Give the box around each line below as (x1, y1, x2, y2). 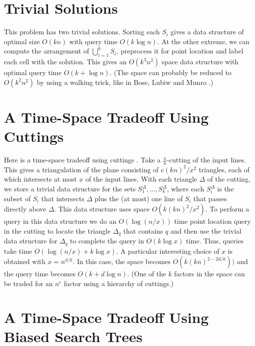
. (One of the (127, 268, 166, 279)
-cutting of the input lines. (167, 155, 246, 165)
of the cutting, (207, 174, 251, 184)
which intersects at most (4, 174, 77, 184)
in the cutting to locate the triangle (4, 225, 111, 236)
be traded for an (4, 278, 53, 288)
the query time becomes (4, 268, 76, 279)
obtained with (4, 256, 46, 266)
